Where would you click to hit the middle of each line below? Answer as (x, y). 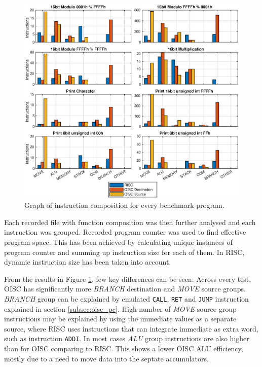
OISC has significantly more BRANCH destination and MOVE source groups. (125, 289)
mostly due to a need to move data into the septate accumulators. (106, 358)
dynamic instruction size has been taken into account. (88, 262)
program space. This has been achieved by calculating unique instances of (118, 242)
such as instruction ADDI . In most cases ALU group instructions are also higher (127, 338)
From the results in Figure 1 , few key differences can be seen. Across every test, (128, 279)
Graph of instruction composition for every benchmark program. (124, 205)
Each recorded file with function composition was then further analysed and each (130, 222)
